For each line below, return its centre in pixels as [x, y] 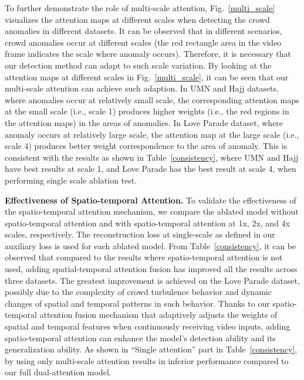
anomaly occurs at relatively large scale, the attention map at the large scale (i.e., [152, 134]
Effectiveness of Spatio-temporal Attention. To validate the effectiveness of [151, 200]
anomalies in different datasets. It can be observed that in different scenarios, [143, 31]
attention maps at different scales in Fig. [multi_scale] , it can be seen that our [147, 77]
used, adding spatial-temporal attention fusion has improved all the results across [151, 269]
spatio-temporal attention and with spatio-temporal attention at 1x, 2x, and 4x [147, 223]
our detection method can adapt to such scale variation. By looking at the [138, 65]
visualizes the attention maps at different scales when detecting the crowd [137, 19]
